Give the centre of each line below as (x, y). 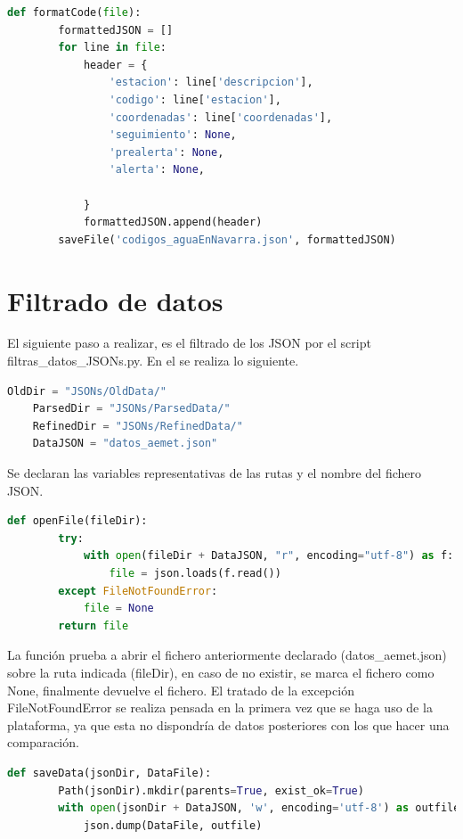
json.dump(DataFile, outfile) (173, 825)
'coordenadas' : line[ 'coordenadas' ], (221, 117)
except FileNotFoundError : (138, 591)
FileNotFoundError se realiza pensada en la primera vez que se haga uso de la (220, 707)
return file (93, 625)
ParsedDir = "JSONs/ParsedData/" (131, 409)
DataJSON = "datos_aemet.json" (125, 444)
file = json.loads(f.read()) (195, 573)
